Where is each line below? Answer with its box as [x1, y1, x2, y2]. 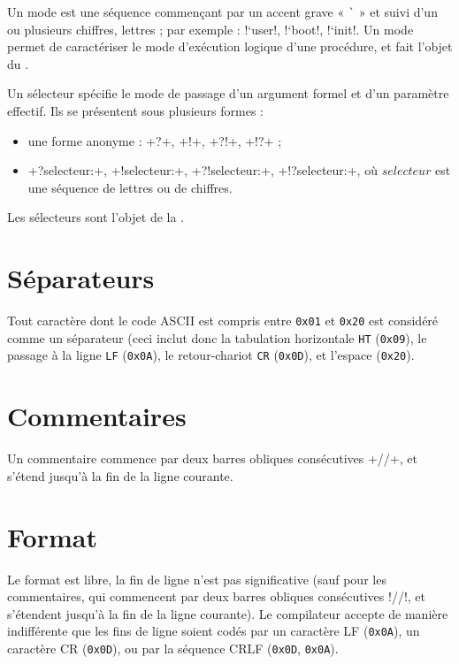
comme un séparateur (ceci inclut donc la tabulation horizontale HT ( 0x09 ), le [7, 328, 427, 347]
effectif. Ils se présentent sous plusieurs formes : [7, 102, 264, 120]
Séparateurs [7, 260, 155, 296]
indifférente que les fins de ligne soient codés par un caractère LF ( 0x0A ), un [7, 622, 420, 640]
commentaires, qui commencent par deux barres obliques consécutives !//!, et [7, 587, 425, 606]
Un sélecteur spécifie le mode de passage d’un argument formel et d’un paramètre [7, 84, 449, 103]
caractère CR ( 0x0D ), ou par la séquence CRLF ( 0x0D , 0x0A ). [7, 638, 339, 657]
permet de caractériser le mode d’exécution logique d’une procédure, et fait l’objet [7, 37, 453, 56]
